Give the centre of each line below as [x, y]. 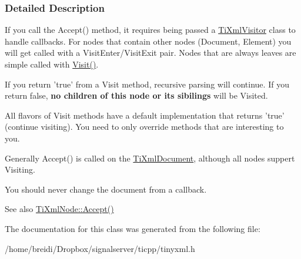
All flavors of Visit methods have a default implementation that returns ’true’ [145, 115]
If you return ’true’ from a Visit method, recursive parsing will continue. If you [147, 84]
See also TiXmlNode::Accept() [59, 209]
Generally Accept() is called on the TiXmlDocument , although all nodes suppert [150, 158]
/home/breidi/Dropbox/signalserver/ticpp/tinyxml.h [100, 248]
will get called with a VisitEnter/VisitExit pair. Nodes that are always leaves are [150, 53]
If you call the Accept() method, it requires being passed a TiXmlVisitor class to [150, 30]
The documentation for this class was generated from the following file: [133, 228]
